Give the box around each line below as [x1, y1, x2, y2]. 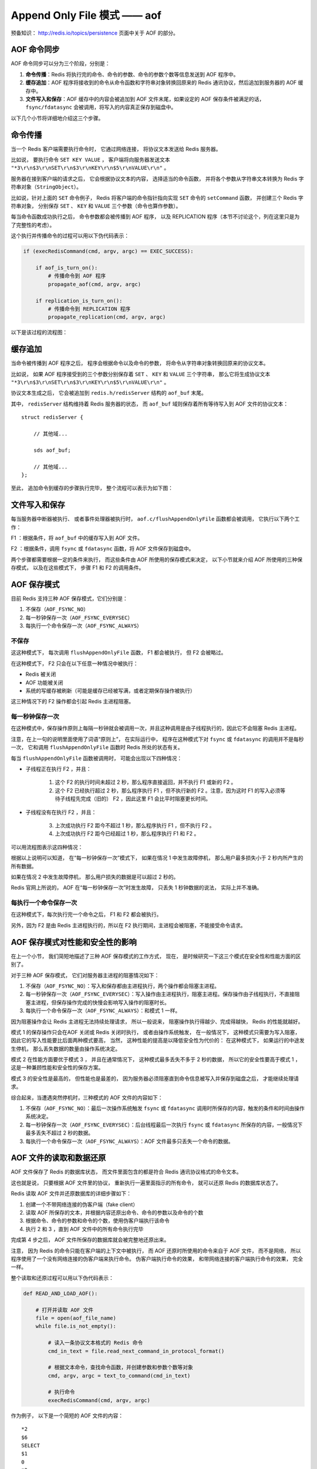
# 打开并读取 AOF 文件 [35, 1306, 94, 1313]
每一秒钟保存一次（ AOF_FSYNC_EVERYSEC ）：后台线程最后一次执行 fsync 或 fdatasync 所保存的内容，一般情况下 [25, 1121, 303, 1128]
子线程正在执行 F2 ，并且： [25, 766, 92, 773]
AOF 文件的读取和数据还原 [11, 1153, 106, 1163]
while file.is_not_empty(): [35, 1323, 117, 1330]
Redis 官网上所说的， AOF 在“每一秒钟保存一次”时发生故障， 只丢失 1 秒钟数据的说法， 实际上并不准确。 [11, 884, 262, 891]
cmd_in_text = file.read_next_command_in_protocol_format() [48, 1347, 225, 1354]
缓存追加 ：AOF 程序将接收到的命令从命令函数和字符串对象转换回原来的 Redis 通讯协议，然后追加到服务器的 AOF [25, 79, 297, 86]
